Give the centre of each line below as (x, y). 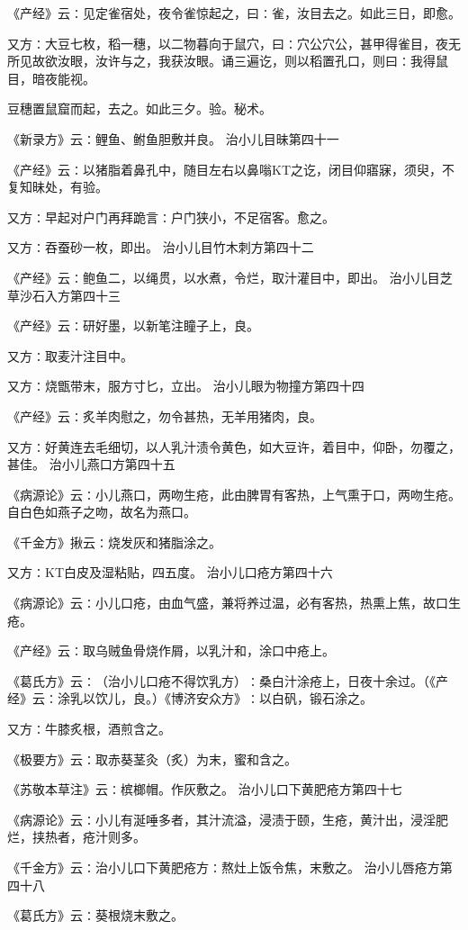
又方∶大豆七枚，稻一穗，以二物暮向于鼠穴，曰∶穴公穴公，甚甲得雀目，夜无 (234, 43)
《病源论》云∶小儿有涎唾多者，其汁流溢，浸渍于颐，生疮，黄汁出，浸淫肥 (228, 819)
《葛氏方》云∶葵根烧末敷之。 (95, 915)
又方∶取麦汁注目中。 (70, 355)
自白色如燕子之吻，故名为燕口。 (102, 512)
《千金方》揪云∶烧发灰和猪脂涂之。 (114, 542)
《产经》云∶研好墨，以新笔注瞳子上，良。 (133, 325)
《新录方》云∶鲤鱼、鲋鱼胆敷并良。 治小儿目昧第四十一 (173, 138)
